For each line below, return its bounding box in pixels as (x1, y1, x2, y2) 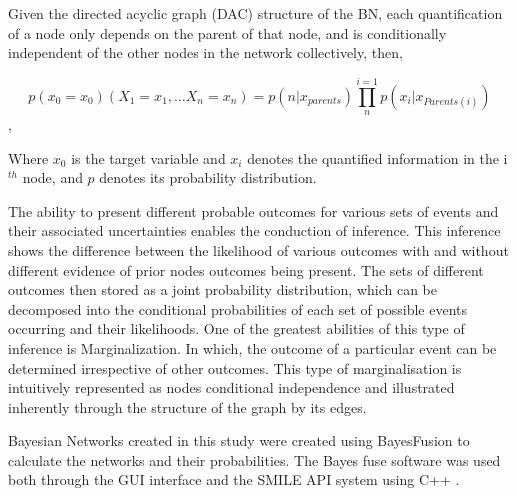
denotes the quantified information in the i (247, 147, 508, 168)
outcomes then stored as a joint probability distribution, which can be (8, 279, 438, 300)
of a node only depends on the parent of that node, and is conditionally (8, 22, 447, 43)
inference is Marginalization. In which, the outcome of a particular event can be (8, 337, 497, 358)
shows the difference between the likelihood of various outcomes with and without (8, 239, 509, 260)
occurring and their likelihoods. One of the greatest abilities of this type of (8, 318, 465, 339)
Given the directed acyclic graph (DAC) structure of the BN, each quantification (8, 3, 503, 23)
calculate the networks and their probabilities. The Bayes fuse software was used (8, 449, 501, 470)
